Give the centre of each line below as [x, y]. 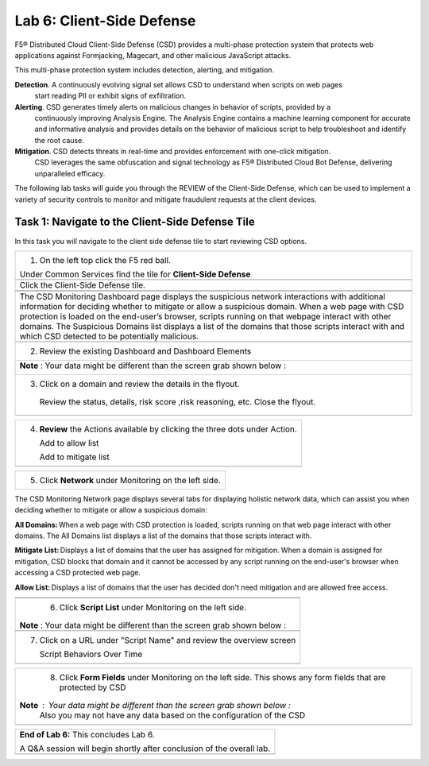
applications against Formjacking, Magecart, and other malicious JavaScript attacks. [153, 55]
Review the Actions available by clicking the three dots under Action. [168, 429]
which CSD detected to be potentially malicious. [109, 336]
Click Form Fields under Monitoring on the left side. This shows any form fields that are [222, 678]
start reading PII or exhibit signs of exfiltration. [110, 96]
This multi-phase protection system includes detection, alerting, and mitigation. [144, 70]
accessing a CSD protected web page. [77, 573]
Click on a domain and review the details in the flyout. [139, 384]
